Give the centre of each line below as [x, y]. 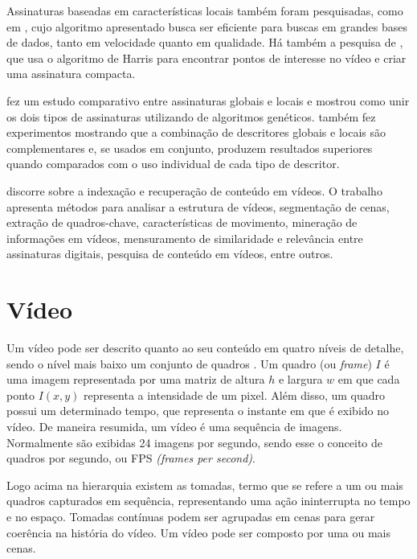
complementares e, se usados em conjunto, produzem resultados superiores [190, 148]
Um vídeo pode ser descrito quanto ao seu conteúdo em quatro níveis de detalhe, [205, 348]
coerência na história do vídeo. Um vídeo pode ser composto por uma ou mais [199, 532]
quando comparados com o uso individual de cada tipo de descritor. [173, 164]
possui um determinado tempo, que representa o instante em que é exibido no [198, 411]
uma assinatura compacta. [71, 74]
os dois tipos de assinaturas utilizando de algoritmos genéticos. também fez [191, 116]
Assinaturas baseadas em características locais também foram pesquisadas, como [205, 10]
